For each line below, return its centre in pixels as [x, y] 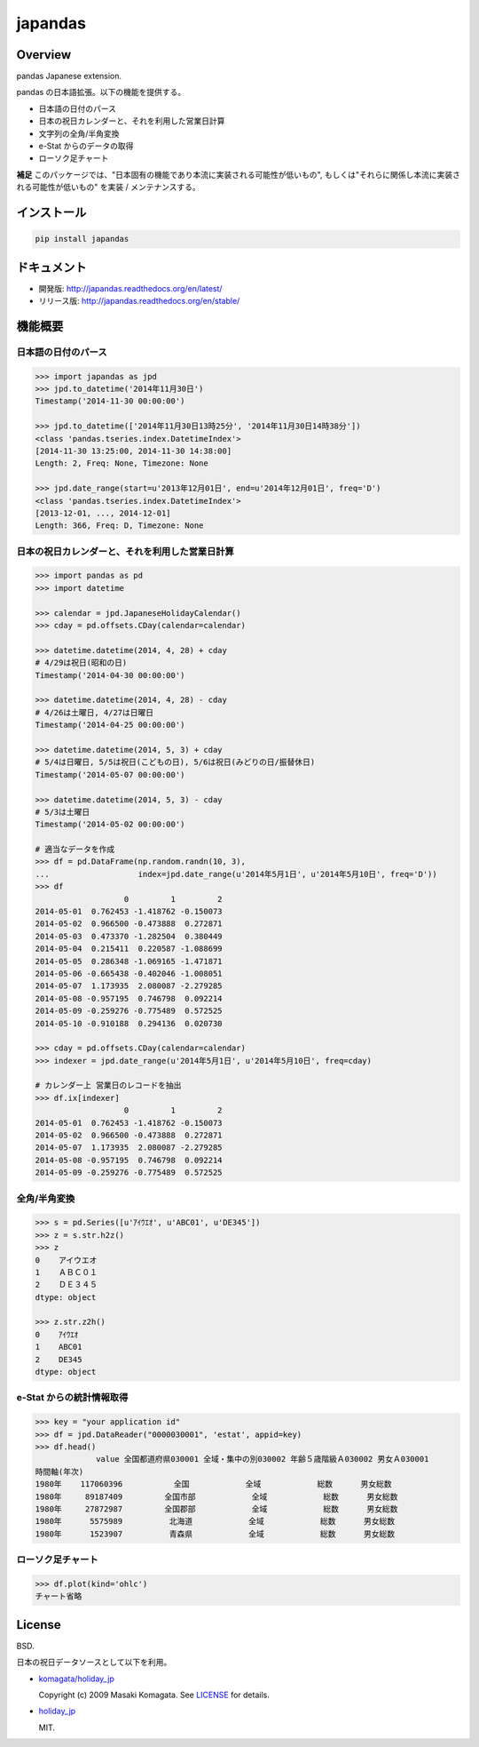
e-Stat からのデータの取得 [86, 146]
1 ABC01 [59, 1347]
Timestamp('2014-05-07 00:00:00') [110, 774]
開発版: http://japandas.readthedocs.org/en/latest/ [130, 288]
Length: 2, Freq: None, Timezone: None [122, 463]
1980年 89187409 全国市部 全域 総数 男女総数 [216, 1496]
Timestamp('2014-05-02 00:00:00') [110, 825]
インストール [51, 212]
